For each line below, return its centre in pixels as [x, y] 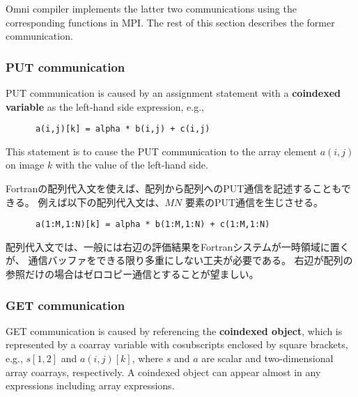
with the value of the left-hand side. [132, 165]
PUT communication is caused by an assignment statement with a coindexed [173, 93]
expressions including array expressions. [90, 386]
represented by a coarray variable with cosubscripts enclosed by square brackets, [177, 344]
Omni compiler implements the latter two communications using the [151, 8]
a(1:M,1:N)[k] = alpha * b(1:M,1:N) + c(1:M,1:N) [153, 225]
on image [25, 165]
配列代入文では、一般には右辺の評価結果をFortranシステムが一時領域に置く [178, 246]
